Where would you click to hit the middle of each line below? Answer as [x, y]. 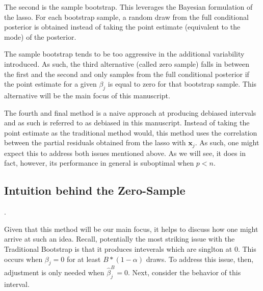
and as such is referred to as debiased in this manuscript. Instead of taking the [127, 123]
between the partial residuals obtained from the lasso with [95, 142]
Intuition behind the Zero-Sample [95, 190]
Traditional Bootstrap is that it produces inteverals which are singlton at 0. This [130, 248]
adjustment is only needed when [54, 272]
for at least [84, 259]
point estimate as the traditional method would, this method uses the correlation [131, 132]
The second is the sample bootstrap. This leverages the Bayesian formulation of [128, 7]
